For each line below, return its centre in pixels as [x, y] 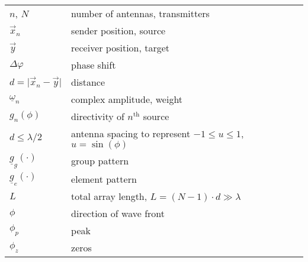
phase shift [94, 65]
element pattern [104, 179]
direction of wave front [118, 213]
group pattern [100, 161]
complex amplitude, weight [127, 99]
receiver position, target [121, 48]
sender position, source [118, 30]
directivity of [98, 116]
